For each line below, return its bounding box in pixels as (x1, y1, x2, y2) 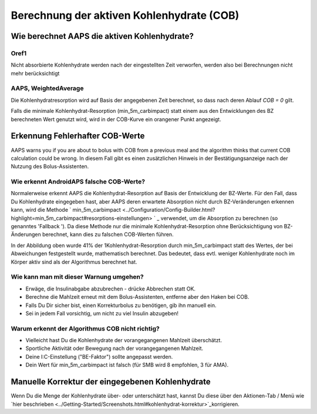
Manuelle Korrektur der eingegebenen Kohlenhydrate (11, 377, 211, 387)
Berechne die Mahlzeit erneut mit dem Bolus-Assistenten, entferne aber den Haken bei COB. (25, 293, 249, 301)
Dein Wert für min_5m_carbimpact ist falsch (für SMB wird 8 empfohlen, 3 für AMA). (25, 362, 229, 369)
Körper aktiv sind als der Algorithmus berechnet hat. (11, 258, 137, 265)
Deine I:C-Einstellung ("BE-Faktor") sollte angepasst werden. (25, 353, 173, 360)
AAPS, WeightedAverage (11, 84, 84, 92)
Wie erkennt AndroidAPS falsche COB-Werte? (11, 178, 146, 186)
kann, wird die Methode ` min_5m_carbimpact (11, 206, 122, 213)
